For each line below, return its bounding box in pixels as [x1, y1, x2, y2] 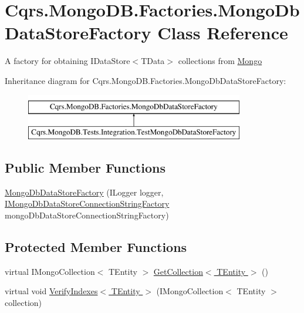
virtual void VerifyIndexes [5, 285, 98, 297]
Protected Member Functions [5, 238, 187, 256]
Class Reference [157, 21, 288, 45]
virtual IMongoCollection [5, 265, 95, 277]
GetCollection [153, 265, 203, 277]
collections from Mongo [178, 55, 262, 67]
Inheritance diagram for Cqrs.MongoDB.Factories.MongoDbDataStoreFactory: [5, 74, 286, 86]
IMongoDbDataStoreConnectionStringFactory [5, 197, 170, 210]
